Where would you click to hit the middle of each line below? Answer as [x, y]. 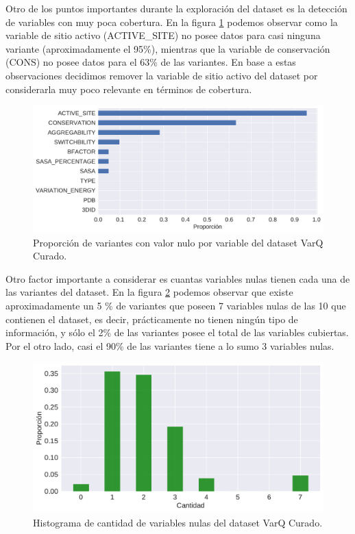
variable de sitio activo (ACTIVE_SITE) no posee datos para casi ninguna [163, 35]
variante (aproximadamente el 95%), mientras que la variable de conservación [168, 48]
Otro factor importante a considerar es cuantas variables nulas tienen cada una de [178, 278]
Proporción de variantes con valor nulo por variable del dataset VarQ [178, 242]
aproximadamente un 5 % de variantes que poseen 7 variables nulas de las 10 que [176, 306]
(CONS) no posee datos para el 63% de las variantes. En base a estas [151, 62]
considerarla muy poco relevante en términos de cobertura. [129, 89]
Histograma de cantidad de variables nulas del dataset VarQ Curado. [178, 522]
